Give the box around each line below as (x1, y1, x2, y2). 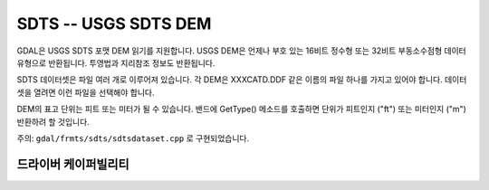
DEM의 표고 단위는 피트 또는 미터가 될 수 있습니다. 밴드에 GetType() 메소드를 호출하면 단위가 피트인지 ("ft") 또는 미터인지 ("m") (16, 104, 466, 115)
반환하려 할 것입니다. (16, 116, 90, 127)
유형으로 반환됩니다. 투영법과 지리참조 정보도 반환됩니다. (16, 57, 216, 68)
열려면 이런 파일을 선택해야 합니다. (33, 87, 155, 98)
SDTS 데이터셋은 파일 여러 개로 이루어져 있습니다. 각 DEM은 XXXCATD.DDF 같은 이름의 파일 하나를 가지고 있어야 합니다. (16, 74, 443, 85)
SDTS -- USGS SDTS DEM (16, 14, 212, 33)
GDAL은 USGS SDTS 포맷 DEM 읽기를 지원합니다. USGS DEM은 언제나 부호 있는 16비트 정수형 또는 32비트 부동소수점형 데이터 (16, 45, 466, 56)
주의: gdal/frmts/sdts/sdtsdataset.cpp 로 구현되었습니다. (16, 132, 249, 144)
